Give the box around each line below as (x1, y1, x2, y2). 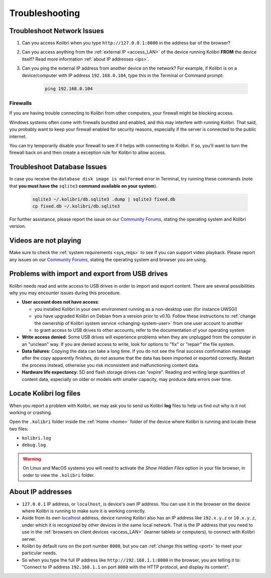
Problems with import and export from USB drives (9, 270, 168, 278)
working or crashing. (9, 409, 52, 416)
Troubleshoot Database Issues (9, 163, 107, 171)
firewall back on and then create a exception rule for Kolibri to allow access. (9, 149, 166, 155)
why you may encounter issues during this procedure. (9, 290, 121, 296)
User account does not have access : (22, 299, 100, 305)
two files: (9, 426, 29, 432)
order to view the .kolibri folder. (23, 472, 95, 478)
